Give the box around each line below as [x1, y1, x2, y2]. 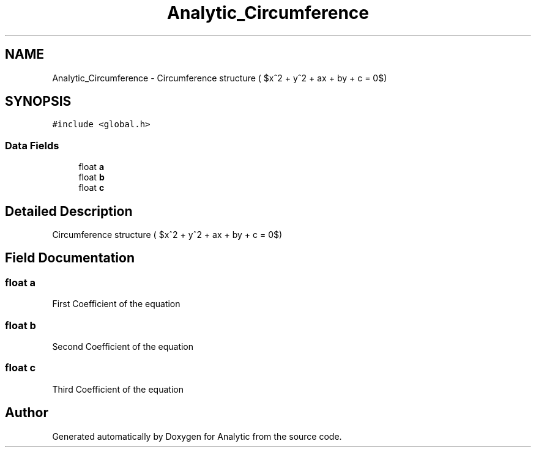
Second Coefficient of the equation [52, 341, 194, 352]
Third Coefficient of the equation [52, 383, 184, 395]
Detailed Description [5, 203, 133, 219]
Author [5, 405, 48, 421]
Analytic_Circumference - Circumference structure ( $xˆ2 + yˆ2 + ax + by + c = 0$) [52, 72, 387, 83]
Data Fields [5, 139, 59, 152]
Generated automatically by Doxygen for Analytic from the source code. [52, 431, 342, 442]
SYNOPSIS [5, 94, 72, 109]
